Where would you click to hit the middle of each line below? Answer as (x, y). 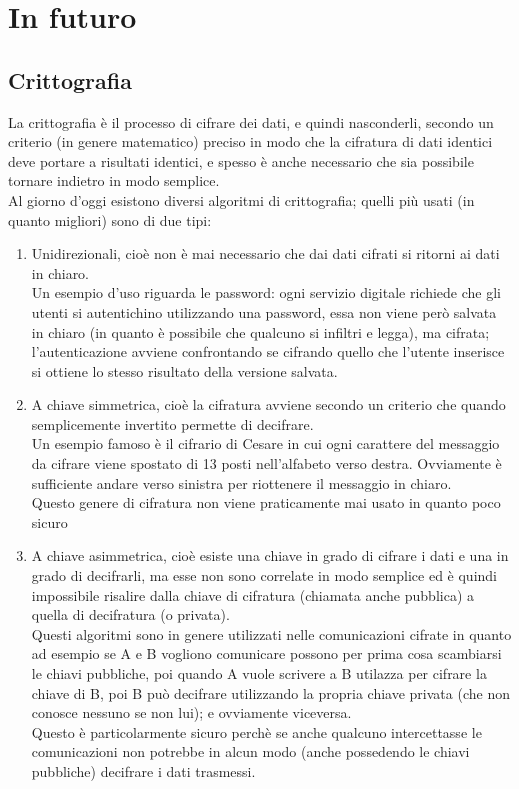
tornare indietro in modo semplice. (114, 180)
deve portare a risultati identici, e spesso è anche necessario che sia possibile (241, 160)
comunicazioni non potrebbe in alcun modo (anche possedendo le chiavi (250, 751)
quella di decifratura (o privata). (130, 614)
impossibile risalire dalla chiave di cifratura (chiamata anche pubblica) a (252, 594)
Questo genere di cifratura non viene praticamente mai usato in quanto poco (266, 502)
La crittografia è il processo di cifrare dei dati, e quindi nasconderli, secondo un (251, 121)
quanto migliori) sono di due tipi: (110, 219)
